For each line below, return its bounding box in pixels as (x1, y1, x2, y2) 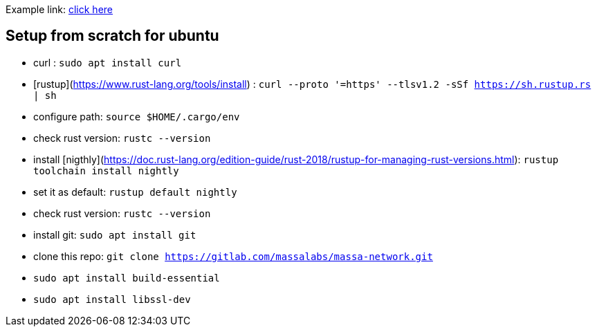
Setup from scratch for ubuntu (6, 27, 219, 45)
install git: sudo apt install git (33, 228, 196, 241)
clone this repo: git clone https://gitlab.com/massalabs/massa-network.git (33, 250, 433, 262)
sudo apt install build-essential (33, 272, 220, 284)
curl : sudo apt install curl (33, 56, 182, 68)
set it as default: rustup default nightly (33, 185, 237, 198)
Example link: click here (6, 3, 113, 15)
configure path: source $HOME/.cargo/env (33, 110, 240, 122)
